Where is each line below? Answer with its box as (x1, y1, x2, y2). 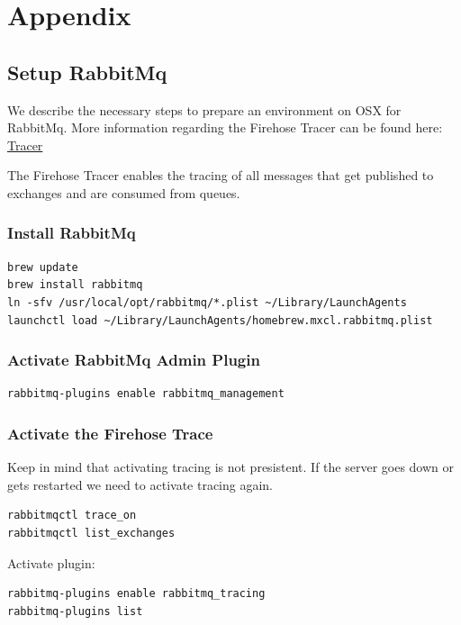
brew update (7, 260, 78, 274)
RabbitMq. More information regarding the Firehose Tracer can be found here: (7, 118, 443, 137)
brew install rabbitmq (7, 278, 143, 292)
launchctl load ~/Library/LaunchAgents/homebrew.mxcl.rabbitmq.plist (7, 313, 433, 327)
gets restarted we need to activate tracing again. (7, 475, 274, 494)
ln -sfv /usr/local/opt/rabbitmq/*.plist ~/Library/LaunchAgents (7, 295, 407, 309)
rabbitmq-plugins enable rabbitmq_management (7, 387, 285, 401)
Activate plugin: (7, 553, 95, 572)
